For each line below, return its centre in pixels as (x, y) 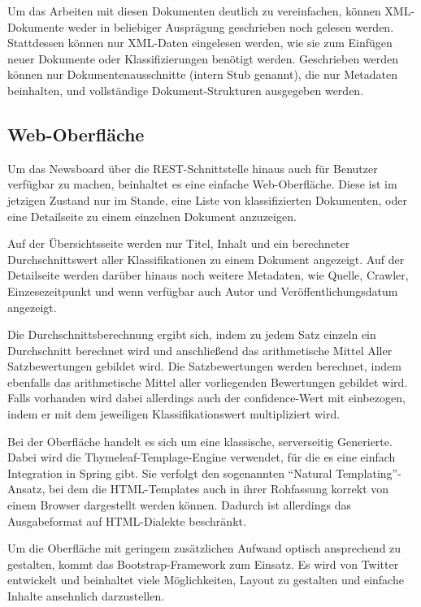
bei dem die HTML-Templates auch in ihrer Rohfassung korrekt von (219, 489)
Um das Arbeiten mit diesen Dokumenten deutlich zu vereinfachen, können (194, 11)
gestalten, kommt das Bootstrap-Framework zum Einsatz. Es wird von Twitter (203, 564)
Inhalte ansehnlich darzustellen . (86, 596)
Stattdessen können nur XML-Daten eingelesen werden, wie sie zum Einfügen (200, 43)
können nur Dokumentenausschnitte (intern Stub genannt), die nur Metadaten (203, 74)
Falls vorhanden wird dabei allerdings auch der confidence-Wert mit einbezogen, (206, 398)
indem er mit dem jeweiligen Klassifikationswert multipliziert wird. (174, 414)
